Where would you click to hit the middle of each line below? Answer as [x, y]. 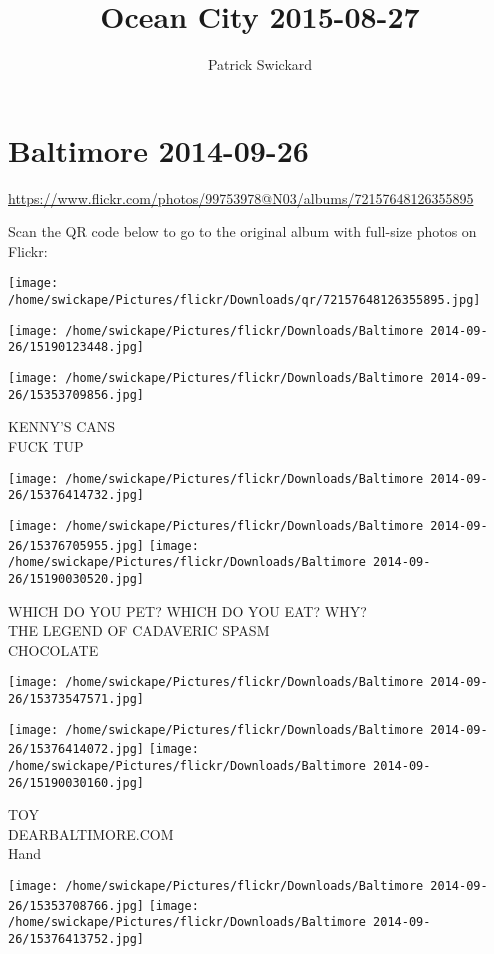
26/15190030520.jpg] [76, 578]
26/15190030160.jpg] [76, 782]
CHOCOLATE [53, 649]
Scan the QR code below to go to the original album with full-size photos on [242, 231]
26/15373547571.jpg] [76, 698]
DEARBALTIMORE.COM [91, 833]
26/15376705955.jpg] [76, 545]
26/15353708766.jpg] [76, 905]
